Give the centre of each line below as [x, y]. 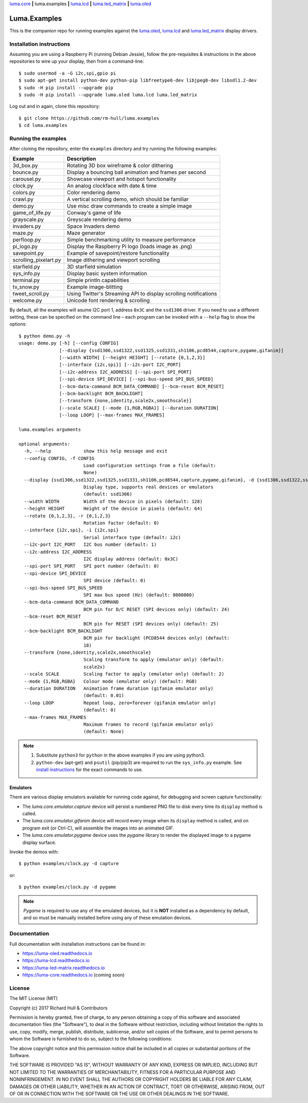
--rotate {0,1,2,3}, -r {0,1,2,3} [67, 516]
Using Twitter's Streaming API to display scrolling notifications [142, 293]
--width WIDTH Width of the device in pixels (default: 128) [113, 501]
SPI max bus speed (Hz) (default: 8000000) [139, 595]
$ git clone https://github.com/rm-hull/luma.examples [89, 118]
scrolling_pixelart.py [37, 260]
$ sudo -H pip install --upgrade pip [66, 88]
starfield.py [26, 266]
